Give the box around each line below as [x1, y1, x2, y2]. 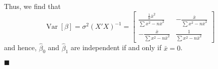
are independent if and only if [70, 42, 162, 53]
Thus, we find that [4, 1, 61, 11]
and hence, [4, 42, 37, 53]
